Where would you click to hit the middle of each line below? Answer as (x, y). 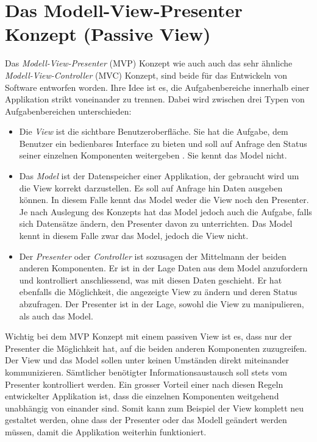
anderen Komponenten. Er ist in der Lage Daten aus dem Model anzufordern (163, 268)
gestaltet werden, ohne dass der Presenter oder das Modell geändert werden (146, 420)
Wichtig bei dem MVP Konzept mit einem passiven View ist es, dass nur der (148, 336)
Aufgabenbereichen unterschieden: (68, 111)
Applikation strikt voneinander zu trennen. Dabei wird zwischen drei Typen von (155, 99)
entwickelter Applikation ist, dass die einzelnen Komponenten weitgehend (142, 396)
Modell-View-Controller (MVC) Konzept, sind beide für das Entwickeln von (146, 75)
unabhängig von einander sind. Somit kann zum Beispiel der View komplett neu (155, 408)
